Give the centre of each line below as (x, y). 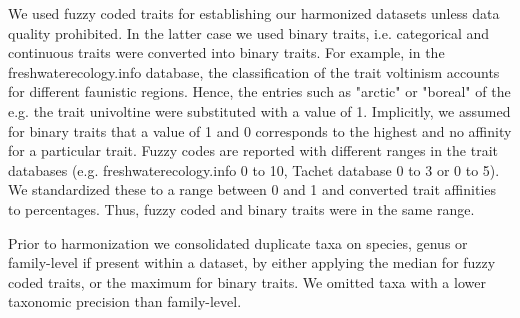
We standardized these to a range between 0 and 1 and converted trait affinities (252, 189)
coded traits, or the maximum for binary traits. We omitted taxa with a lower (247, 281)
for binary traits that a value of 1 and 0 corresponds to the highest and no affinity (260, 130)
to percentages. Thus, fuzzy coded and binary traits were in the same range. (241, 208)
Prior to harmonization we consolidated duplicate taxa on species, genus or (238, 242)
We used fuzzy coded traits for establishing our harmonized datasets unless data (254, 13)
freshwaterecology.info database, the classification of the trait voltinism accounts (254, 71)
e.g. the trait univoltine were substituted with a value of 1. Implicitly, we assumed (259, 110)
